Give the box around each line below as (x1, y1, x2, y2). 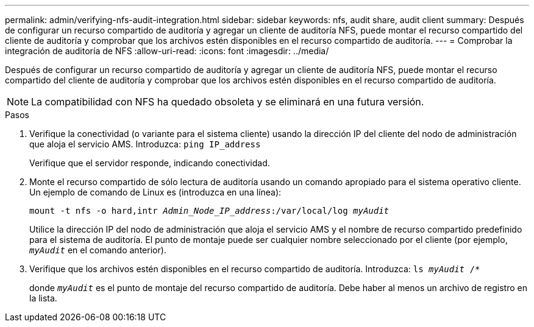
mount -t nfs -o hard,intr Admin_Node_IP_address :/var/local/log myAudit (29, 206, 390, 216)
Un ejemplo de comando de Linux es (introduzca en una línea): (29, 187, 282, 197)
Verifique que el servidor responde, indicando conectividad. (29, 158, 270, 168)
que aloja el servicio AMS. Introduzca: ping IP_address (29, 139, 261, 149)
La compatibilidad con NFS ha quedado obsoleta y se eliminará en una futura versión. (31, 96, 424, 108)
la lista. (29, 293, 57, 303)
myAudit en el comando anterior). (29, 245, 166, 255)
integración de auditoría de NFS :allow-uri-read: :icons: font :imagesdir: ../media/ (5, 46, 329, 56)
